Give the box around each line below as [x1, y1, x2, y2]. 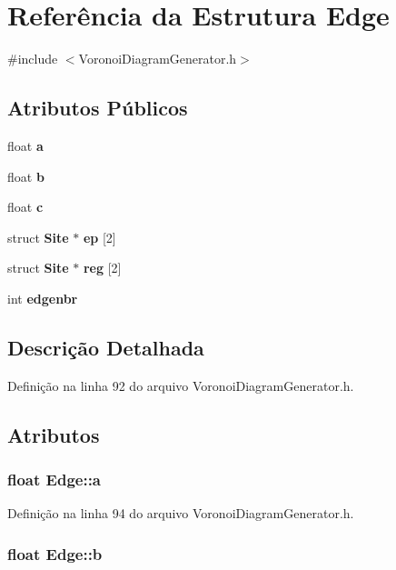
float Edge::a [7, 467, 102, 490]
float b [7, 166, 45, 185]
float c [7, 197, 44, 216]
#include [7, 49, 58, 68]
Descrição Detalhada [7, 333, 204, 361]
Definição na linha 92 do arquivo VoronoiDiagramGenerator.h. [7, 375, 354, 395]
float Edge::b [7, 542, 103, 565]
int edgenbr [7, 288, 78, 307]
